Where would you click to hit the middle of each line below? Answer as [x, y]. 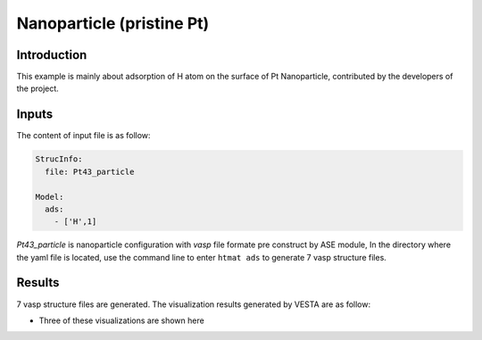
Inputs [35, 115]
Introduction [52, 55]
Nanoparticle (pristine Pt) [113, 23]
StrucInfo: [59, 159]
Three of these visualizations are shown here [121, 320]
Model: [50, 197]
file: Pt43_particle [90, 171]
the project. [38, 88]
